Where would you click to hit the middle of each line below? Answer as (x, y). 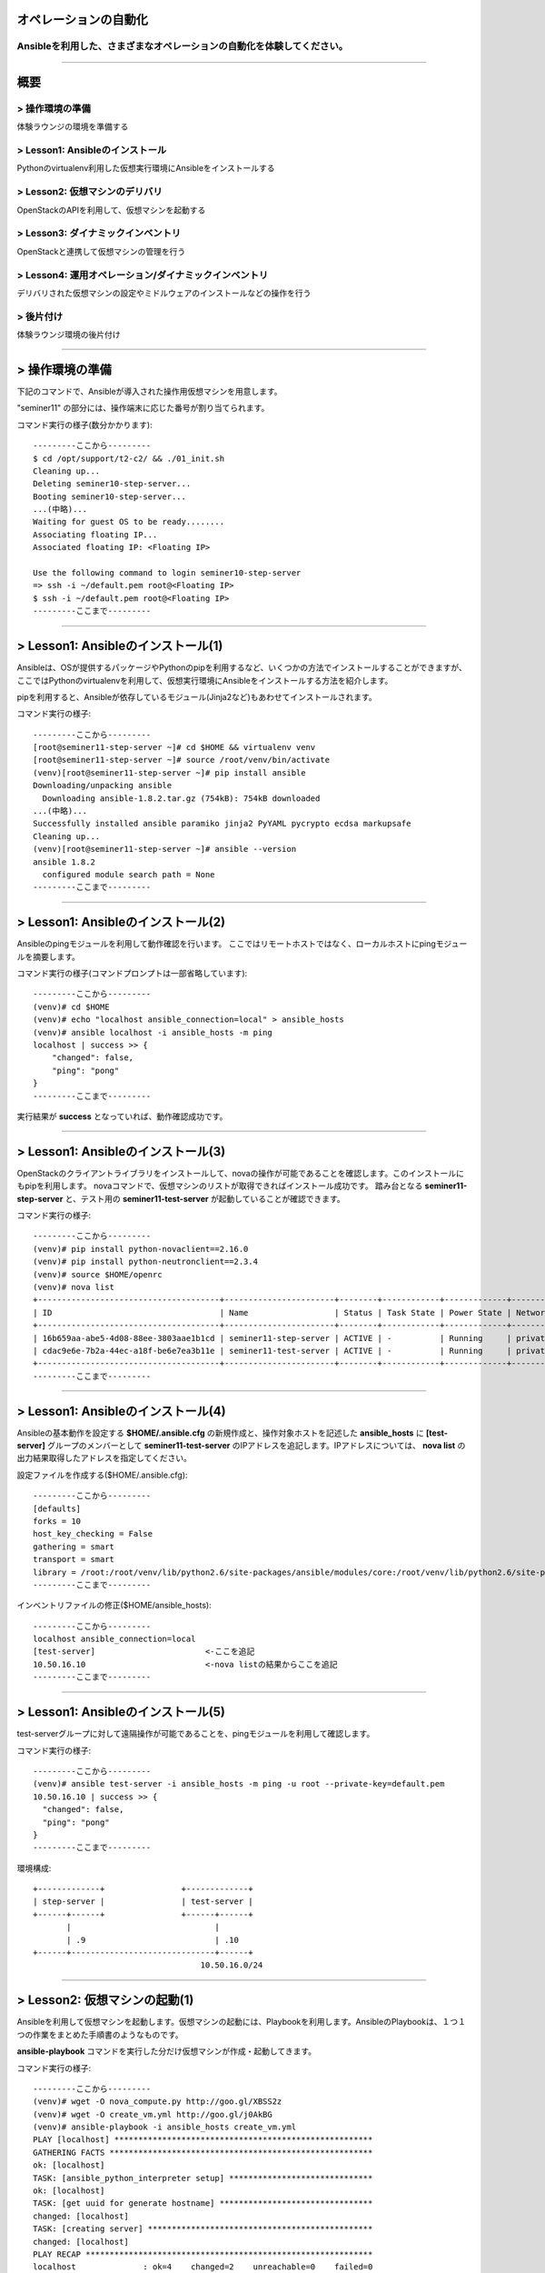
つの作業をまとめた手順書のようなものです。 (100, 2034)
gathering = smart (74, 1547)
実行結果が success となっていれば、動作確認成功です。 (122, 1116)
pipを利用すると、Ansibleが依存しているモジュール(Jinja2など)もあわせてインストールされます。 (197, 696)
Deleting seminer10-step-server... (112, 484)
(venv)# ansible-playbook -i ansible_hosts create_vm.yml (165, 2127)
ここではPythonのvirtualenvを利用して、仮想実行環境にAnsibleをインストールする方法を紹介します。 (205, 680)
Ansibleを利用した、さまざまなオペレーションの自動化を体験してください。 (183, 46)
